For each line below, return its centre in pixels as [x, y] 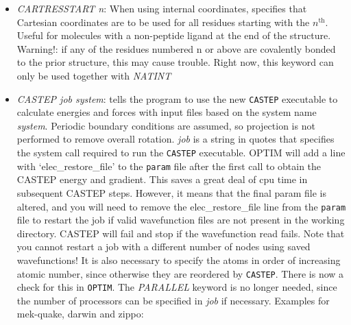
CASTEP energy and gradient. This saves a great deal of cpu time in [162, 179]
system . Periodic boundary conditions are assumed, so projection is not [166, 125]
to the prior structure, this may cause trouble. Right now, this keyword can [175, 62]
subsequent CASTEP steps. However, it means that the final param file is [172, 192]
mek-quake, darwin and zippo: [80, 314]
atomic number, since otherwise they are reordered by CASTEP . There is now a [180, 273]
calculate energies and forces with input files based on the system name [167, 112]
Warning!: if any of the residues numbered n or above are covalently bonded [176, 48]
